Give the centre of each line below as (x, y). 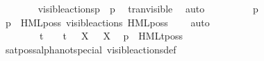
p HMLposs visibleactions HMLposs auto (107, 22)
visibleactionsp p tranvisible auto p (148, 8)
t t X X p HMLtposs (111, 36)
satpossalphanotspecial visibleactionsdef (91, 49)
